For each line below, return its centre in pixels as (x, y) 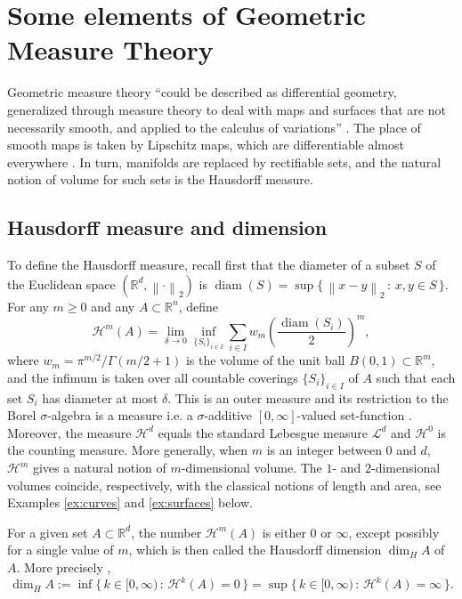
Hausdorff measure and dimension (167, 227)
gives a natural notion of (99, 467)
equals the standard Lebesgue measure (263, 432)
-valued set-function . (354, 415)
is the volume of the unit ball (265, 360)
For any (28, 306)
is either (284, 532)
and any (113, 306)
